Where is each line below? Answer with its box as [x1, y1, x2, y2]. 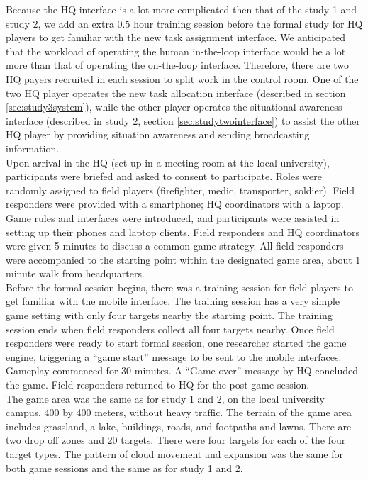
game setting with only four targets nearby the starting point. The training [6, 308, 333, 323]
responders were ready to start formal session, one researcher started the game [6, 335, 347, 350]
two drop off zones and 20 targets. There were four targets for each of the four [6, 432, 346, 447]
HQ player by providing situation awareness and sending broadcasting [6, 127, 310, 142]
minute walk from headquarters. [6, 266, 145, 281]
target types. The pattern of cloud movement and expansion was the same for [6, 447, 343, 461]
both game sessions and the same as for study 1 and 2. [6, 460, 243, 475]
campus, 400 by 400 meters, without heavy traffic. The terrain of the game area [6, 405, 352, 420]
